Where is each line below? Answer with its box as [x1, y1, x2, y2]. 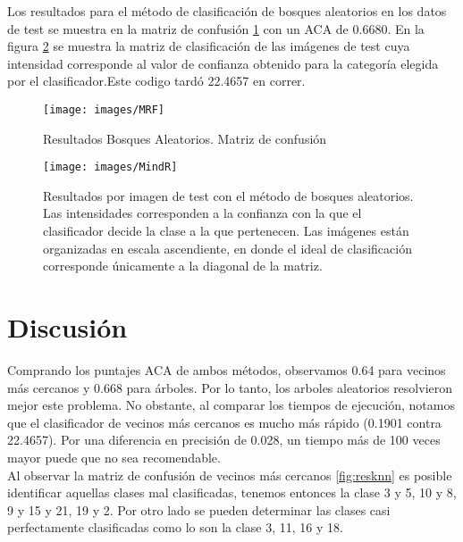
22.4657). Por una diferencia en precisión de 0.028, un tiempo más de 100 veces [7, 430, 441, 449]
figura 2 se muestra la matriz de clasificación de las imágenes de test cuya [7, 37, 410, 55]
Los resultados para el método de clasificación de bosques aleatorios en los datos [7, 2, 447, 20]
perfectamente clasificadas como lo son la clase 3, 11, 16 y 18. [7, 518, 343, 537]
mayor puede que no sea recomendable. [7, 447, 221, 466]
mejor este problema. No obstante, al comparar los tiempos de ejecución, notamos [7, 396, 455, 414]
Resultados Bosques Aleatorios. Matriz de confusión [43, 129, 327, 147]
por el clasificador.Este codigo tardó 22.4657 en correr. [7, 71, 306, 90]
